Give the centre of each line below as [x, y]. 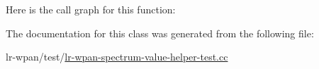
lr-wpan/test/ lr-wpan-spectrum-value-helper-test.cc [117, 57]
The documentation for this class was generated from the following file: [160, 33]
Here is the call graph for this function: [91, 9]
